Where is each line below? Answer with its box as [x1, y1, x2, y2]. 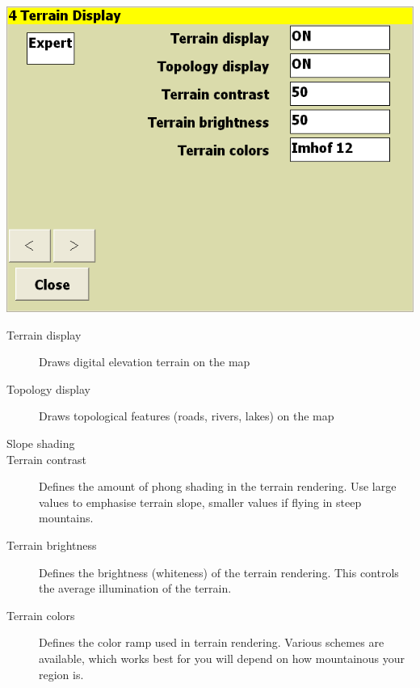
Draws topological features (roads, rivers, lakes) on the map [39, 407, 334, 424]
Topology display [6, 380, 90, 397]
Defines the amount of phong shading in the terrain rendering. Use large [39, 478, 397, 495]
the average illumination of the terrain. [39, 580, 232, 597]
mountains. [39, 509, 94, 526]
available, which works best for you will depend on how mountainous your [39, 649, 405, 666]
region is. [39, 665, 84, 682]
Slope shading [6, 434, 75, 451]
